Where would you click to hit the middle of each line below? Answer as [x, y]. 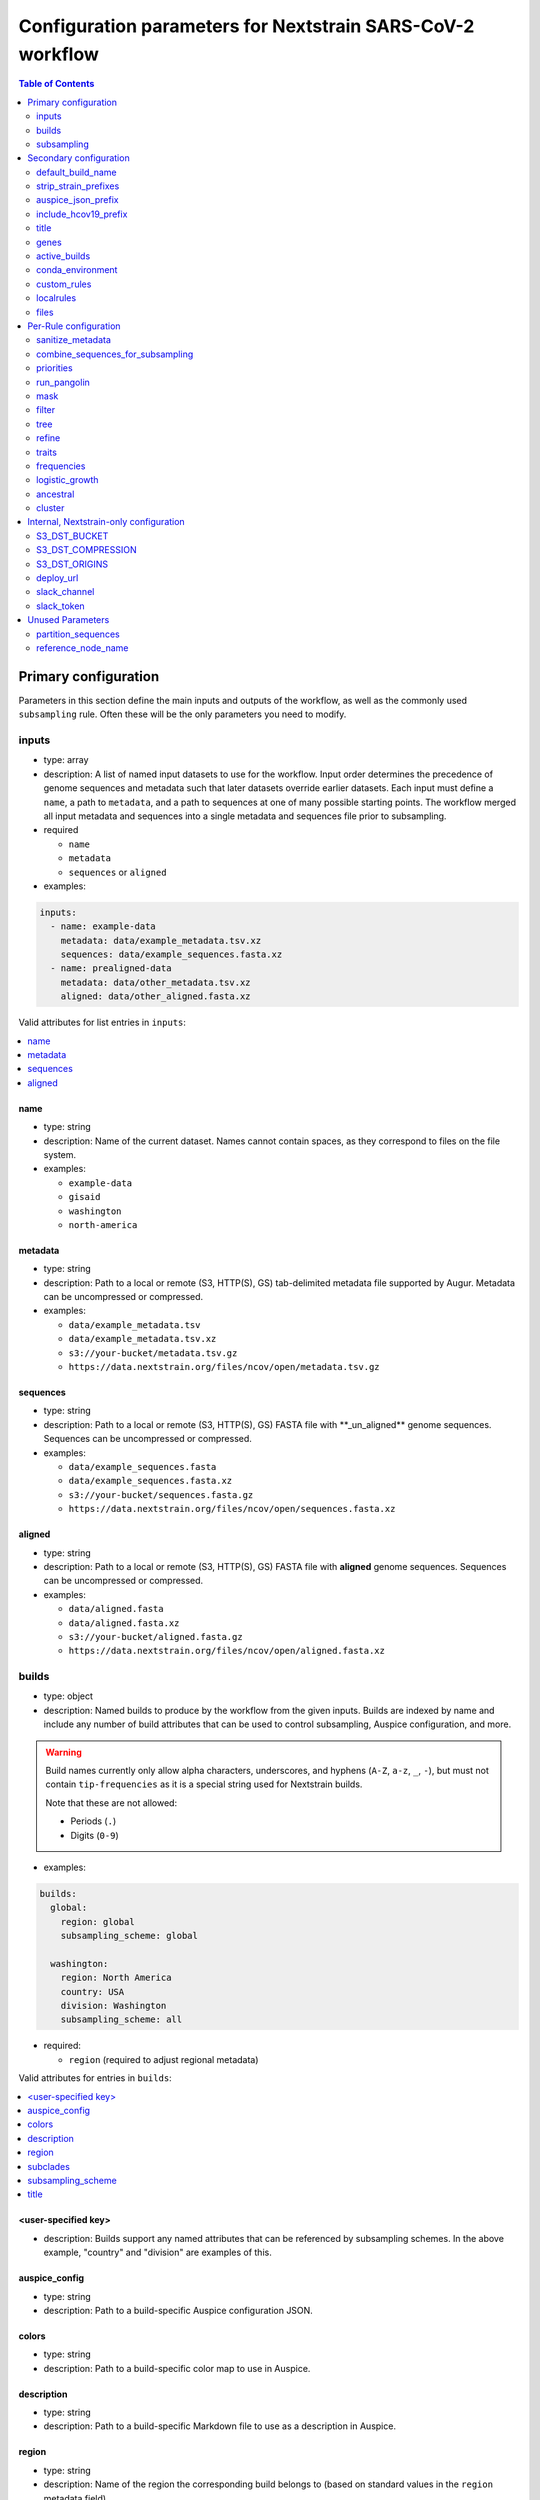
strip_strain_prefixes [78, 186]
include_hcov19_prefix [82, 214]
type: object [68, 1696]
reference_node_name [82, 647]
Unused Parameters [68, 620]
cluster [50, 508]
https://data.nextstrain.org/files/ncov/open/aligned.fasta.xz [226, 1651]
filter [46, 410]
